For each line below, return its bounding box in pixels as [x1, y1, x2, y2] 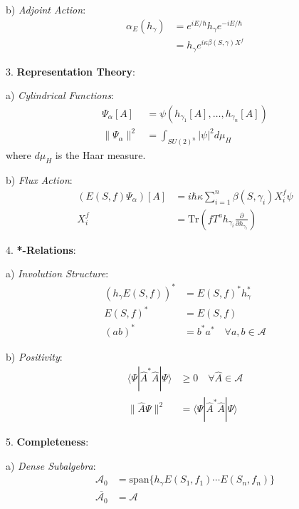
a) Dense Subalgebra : [6, 458, 96, 473]
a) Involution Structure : [6, 266, 109, 281]
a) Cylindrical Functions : [6, 88, 115, 103]
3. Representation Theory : [6, 63, 135, 78]
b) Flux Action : [6, 173, 73, 187]
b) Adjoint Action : [6, 2, 86, 16]
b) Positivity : [6, 349, 63, 364]
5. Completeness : [6, 434, 89, 449]
